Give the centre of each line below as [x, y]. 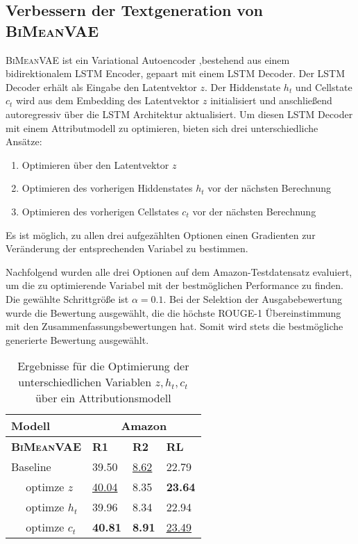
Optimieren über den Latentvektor [95, 164]
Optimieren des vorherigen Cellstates [100, 211]
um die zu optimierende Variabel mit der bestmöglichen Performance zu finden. [174, 285]
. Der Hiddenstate [242, 86]
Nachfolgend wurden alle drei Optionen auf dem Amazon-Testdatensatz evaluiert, [179, 271]
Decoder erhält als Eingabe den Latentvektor [101, 86]
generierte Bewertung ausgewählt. [77, 339]
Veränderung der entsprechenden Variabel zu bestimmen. [127, 248]
